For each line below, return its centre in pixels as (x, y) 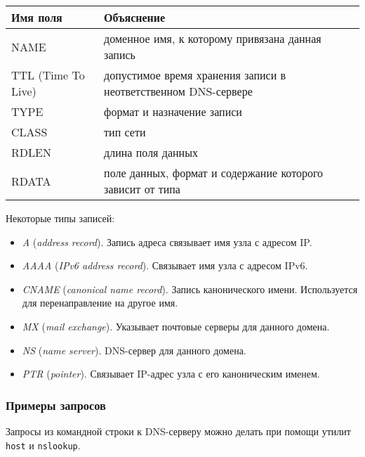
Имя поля (37, 17)
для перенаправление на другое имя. (100, 303)
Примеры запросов (56, 405)
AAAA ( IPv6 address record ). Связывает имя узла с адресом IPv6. (165, 265)
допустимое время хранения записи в (195, 75)
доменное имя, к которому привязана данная (213, 38)
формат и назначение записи (173, 111)
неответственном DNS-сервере (178, 91)
